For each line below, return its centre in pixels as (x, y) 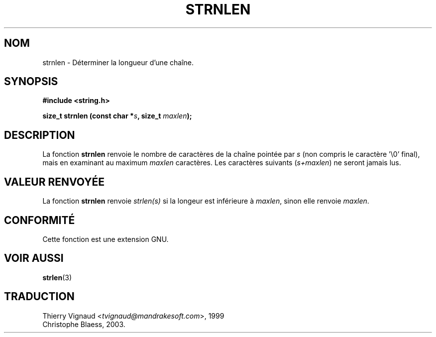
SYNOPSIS (31, 82)
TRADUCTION (39, 297)
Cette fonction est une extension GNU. (106, 239)
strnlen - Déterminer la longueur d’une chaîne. (118, 62)
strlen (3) (57, 277)
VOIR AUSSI (34, 258)
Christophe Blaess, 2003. (84, 324)
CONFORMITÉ (40, 220)
